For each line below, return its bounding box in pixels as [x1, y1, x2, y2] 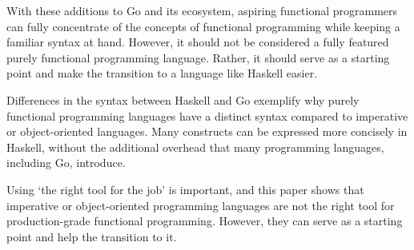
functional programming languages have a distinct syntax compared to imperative [6, 107, 408, 124]
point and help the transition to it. [6, 228, 177, 244]
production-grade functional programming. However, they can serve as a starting [6, 212, 403, 229]
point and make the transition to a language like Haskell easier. [6, 65, 318, 81]
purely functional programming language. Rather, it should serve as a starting [6, 49, 390, 65]
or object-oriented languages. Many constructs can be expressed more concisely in [6, 123, 408, 140]
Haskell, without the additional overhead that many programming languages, [6, 138, 384, 155]
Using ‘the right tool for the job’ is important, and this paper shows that [6, 181, 364, 197]
